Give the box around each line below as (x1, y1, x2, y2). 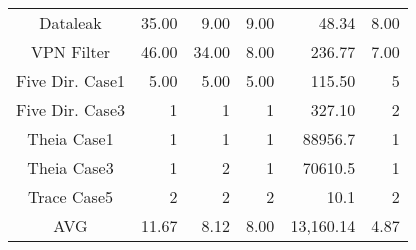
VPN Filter (30, 40, 111, 63)
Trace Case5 (28, 185, 113, 208)
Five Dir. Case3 (16, 98, 126, 121)
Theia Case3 (27, 156, 114, 179)
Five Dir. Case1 (16, 69, 126, 92)
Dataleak (39, 11, 102, 34)
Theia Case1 (27, 127, 114, 150)
